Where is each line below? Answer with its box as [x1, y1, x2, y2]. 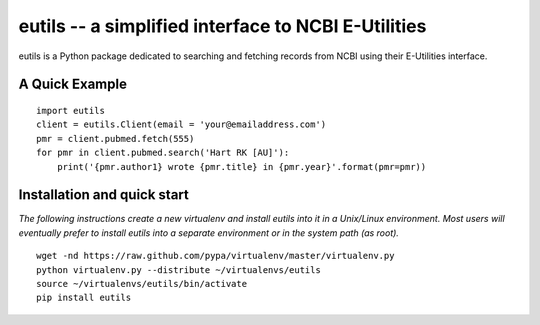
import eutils [36, 105, 105, 116]
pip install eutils [36, 292, 132, 304]
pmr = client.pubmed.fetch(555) [36, 133, 195, 144]
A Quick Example [18, 76, 127, 93]
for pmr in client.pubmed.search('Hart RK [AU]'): [36, 147, 290, 159]
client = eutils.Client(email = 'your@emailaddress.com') [36, 119, 327, 130]
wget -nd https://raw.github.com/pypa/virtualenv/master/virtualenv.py [36, 250, 395, 262]
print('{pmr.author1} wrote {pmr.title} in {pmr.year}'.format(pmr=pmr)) [56, 161, 427, 172]
